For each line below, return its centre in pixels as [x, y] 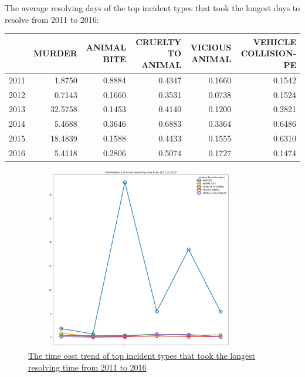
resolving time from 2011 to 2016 [87, 367]
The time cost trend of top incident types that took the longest [142, 355]
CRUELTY [159, 41]
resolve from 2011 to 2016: [52, 19]
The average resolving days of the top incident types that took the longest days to [152, 8]
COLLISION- [268, 53]
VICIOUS [211, 47]
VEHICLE [274, 41]
